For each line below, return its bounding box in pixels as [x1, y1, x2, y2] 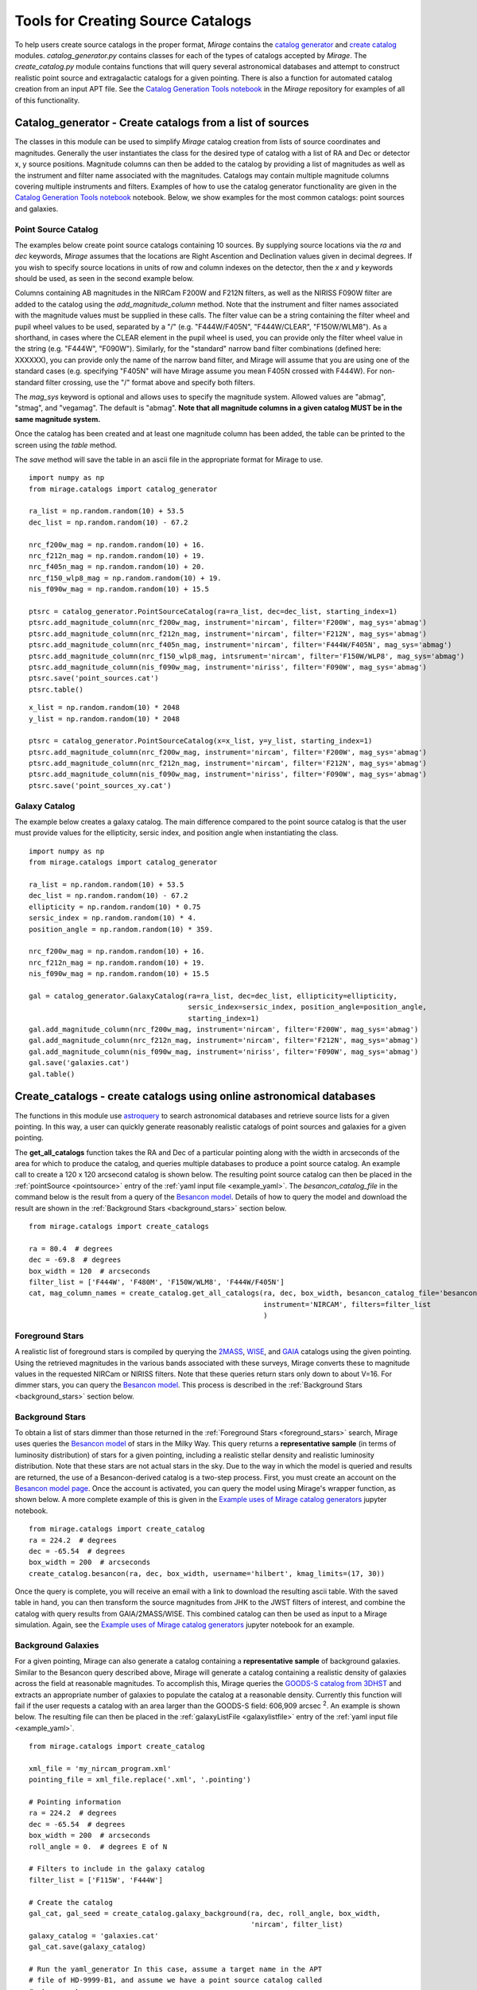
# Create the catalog [29, 1898, 113, 1906]
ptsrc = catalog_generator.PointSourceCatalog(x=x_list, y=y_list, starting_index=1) [29, 736, 373, 746]
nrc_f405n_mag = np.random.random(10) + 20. [29, 562, 206, 572]
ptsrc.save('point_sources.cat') [29, 673, 159, 683]
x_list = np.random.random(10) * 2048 [29, 703, 180, 712]
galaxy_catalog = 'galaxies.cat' [29, 1931, 159, 1940]
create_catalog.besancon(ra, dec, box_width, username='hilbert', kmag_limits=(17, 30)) [29, 1569, 386, 1578]
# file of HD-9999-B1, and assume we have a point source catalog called [29, 1976, 323, 1985]
